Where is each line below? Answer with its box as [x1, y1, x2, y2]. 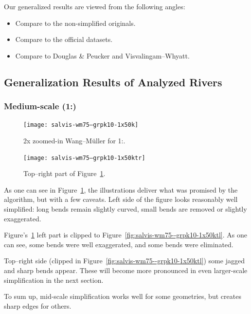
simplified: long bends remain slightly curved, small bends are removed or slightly [4, 204, 247, 214]
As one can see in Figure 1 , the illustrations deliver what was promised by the [4, 184, 238, 195]
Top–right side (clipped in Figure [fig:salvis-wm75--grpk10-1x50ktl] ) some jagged [4, 255, 245, 266]
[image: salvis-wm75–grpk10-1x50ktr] [23, 154, 145, 161]
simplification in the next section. [4, 275, 104, 285]
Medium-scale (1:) [4, 100, 76, 112]
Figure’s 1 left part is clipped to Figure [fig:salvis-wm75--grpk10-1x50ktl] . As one [4, 230, 247, 240]
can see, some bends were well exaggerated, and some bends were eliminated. [4, 239, 233, 249]
